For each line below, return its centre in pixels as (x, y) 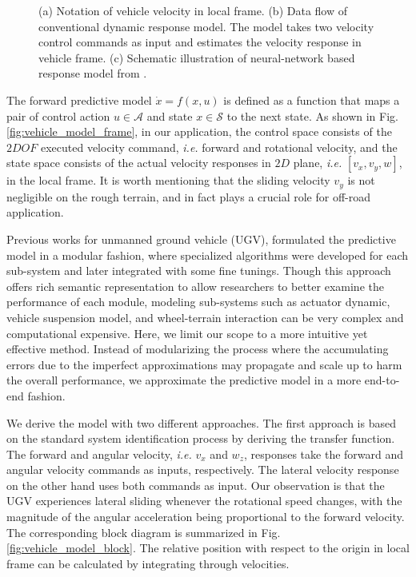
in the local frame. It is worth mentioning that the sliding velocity (168, 180)
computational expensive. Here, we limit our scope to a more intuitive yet (187, 333)
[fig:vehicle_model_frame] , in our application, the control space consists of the (199, 131)
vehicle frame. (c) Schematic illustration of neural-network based (197, 57)
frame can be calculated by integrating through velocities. (148, 563)
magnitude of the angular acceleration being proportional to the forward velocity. (206, 517)
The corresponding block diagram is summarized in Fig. (144, 532)
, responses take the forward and (324, 454)
